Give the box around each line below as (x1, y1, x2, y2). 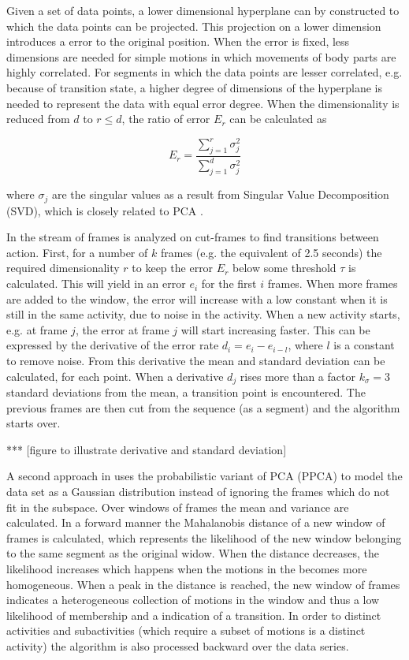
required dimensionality (6, 259, 120, 276)
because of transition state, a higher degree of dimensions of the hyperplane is (6, 79, 383, 95)
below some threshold (232, 259, 336, 276)
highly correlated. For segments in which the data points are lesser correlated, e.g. (6, 64, 403, 80)
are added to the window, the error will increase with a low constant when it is (6, 290, 388, 307)
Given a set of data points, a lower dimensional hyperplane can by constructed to (6, 2, 400, 18)
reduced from (6, 110, 70, 127)
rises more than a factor (240, 367, 355, 384)
